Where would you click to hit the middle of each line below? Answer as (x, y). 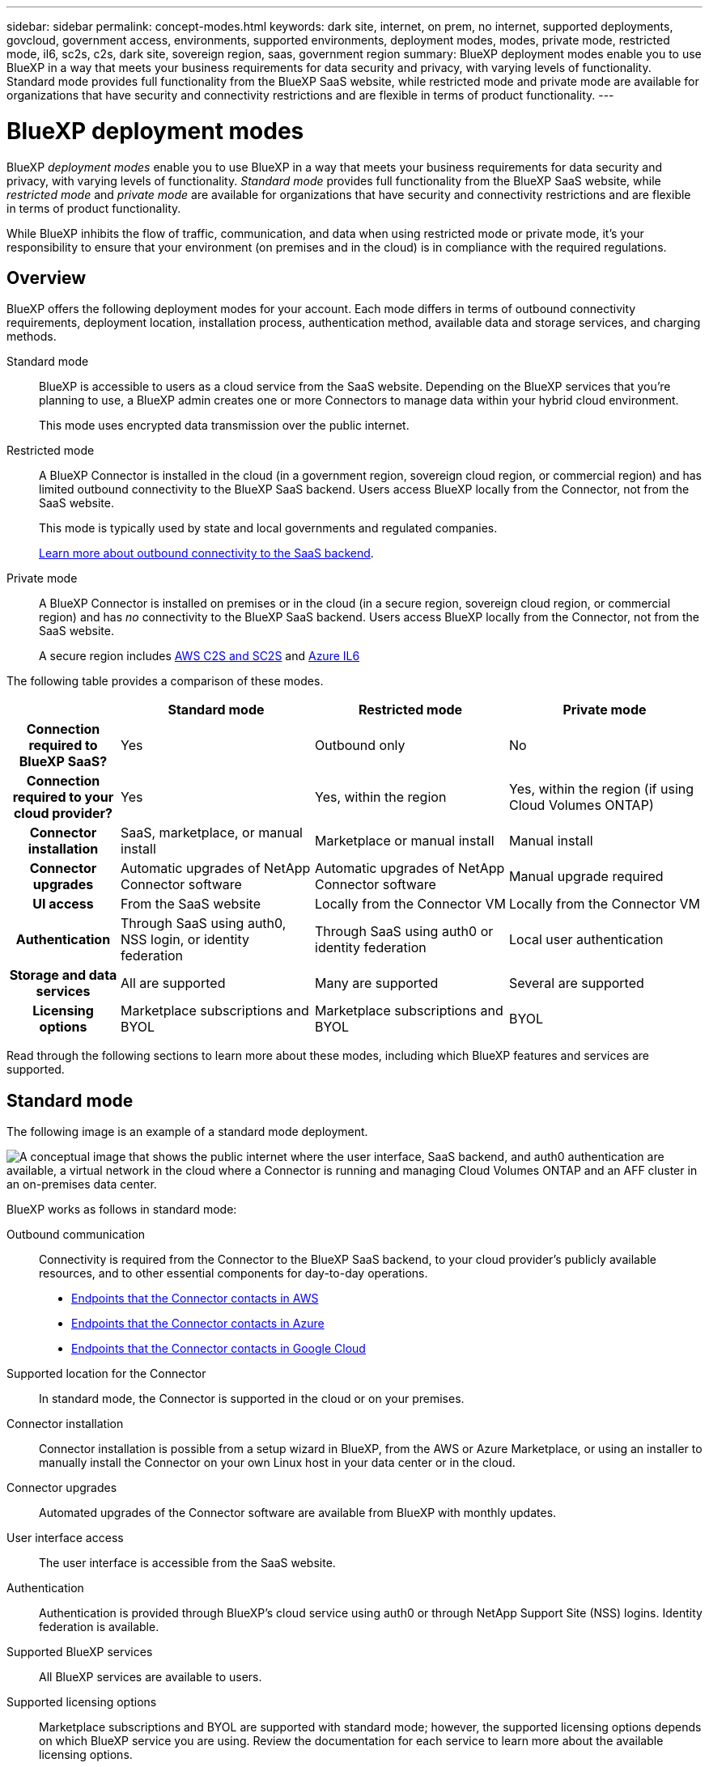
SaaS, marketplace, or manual (212, 833)
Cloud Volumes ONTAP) (582, 805)
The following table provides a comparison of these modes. (165, 681)
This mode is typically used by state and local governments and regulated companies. (268, 528)
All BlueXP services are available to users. (151, 1677)
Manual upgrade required (586, 877)
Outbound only (360, 746)
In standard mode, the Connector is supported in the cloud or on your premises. (252, 1399)
